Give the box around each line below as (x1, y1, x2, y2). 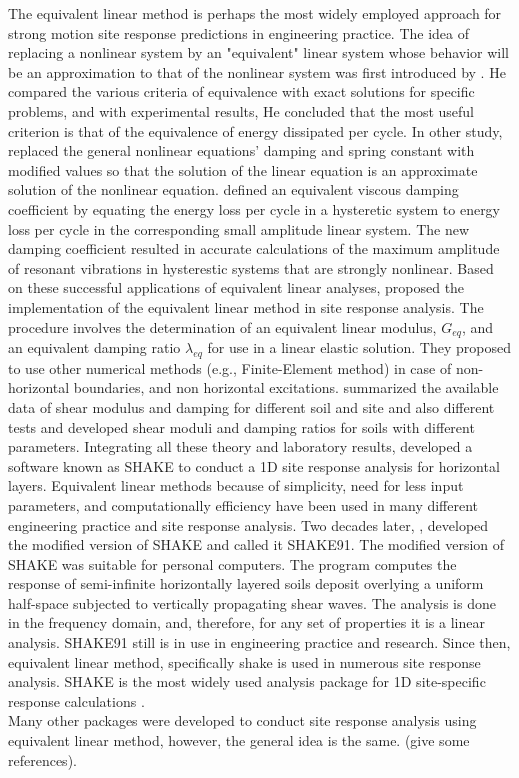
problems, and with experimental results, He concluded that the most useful (8, 100, 475, 121)
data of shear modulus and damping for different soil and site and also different (8, 396, 495, 417)
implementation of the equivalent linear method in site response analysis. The (8, 296, 484, 317)
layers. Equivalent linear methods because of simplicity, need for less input (8, 475, 464, 496)
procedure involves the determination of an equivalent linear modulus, (8, 316, 437, 337)
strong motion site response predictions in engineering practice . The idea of (8, 22, 470, 43)
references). (8, 749, 77, 770)
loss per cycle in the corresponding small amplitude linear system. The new (8, 218, 470, 239)
